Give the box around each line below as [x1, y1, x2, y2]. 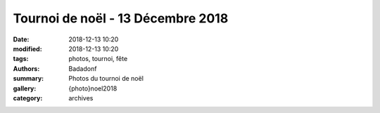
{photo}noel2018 [68, 84, 118, 93]
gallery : [13, 84, 37, 93]
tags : [13, 55, 29, 63]
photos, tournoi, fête [68, 55, 128, 63]
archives [68, 93, 94, 102]
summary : [13, 74, 44, 83]
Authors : [13, 64, 40, 73]
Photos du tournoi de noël [68, 74, 144, 83]
